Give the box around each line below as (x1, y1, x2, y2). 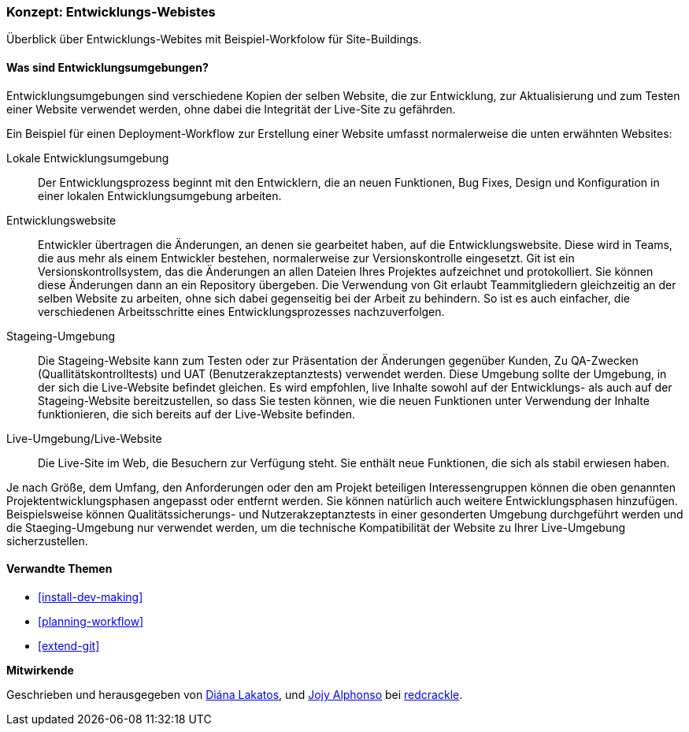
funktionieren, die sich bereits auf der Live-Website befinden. (38, 407, 355, 421)
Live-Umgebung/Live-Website (6, 431, 162, 445)
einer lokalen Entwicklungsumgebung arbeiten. (38, 188, 282, 203)
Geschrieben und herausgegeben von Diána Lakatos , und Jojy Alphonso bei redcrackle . (6, 687, 463, 701)
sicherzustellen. (6, 533, 88, 548)
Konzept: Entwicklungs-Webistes (6, 4, 216, 20)
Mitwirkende (6, 663, 74, 677)
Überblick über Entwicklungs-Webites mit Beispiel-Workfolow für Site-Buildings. (6, 32, 422, 46)
